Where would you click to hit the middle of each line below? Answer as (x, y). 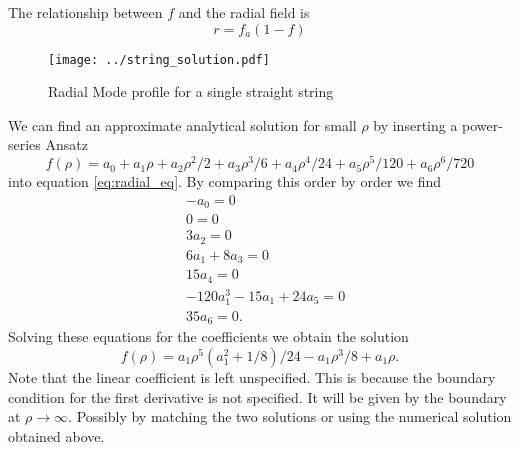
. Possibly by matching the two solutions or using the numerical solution (290, 416)
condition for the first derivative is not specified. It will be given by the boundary (257, 396)
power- (482, 124)
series (24, 144)
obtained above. (56, 435)
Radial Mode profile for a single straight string (191, 91)
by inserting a (415, 124)
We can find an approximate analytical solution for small (182, 124)
